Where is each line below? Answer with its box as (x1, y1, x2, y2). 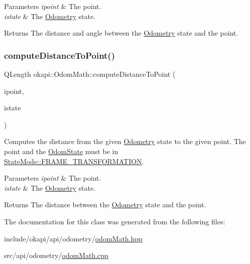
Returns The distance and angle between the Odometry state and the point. (4, 28, 238, 38)
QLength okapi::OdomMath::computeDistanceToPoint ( (4, 69, 176, 79)
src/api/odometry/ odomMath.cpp (4, 250, 108, 260)
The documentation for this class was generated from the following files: (4, 216, 225, 226)
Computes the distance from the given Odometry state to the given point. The (4, 136, 246, 147)
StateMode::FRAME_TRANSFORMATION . (4, 156, 144, 166)
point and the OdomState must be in (4, 146, 118, 156)
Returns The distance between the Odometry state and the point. (4, 199, 206, 210)
